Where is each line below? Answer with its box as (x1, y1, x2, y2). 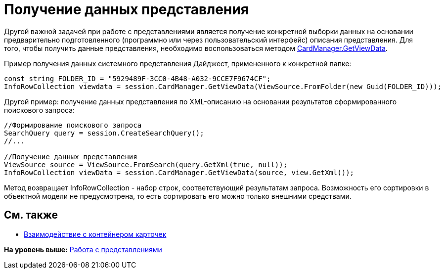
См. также (4, 209, 58, 222)
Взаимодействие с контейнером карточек (24, 229, 167, 238)
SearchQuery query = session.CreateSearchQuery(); (4, 129, 204, 137)
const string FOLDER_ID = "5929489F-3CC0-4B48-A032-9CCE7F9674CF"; (4, 74, 271, 83)
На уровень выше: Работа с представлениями (4, 245, 162, 254)
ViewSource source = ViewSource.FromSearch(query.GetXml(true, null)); (4, 160, 288, 169)
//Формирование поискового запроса (4, 121, 142, 129)
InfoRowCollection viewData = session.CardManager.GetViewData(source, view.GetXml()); (4, 168, 355, 177)
